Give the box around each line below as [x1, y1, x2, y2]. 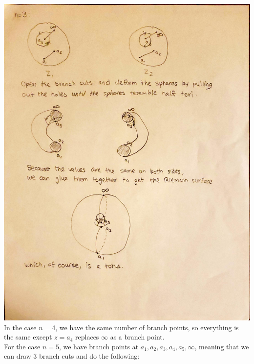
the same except [4, 332, 52, 342]
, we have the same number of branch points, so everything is [55, 322, 239, 332]
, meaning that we [194, 341, 249, 351]
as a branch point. [110, 332, 165, 342]
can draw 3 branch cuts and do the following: [4, 351, 140, 361]
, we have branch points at [59, 341, 139, 351]
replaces [75, 332, 99, 342]
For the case [4, 341, 41, 351]
